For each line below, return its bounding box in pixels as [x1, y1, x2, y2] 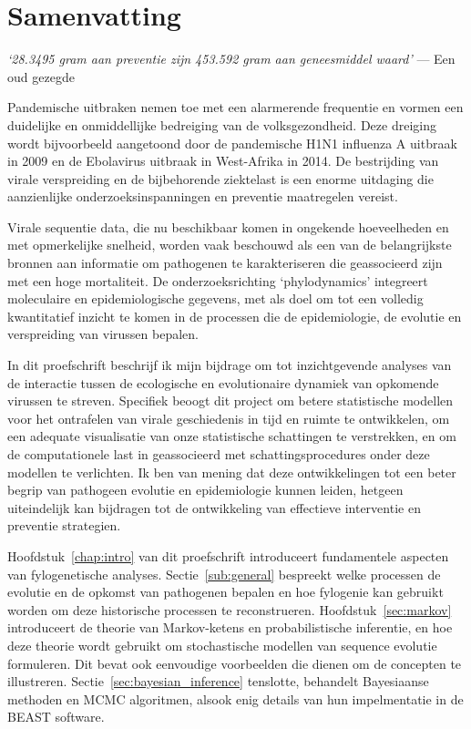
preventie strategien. [7, 516, 121, 535]
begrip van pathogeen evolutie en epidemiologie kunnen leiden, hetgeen [7, 480, 404, 499]
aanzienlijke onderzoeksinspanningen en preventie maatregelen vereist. [7, 187, 398, 206]
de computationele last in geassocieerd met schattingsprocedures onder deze [7, 445, 430, 463]
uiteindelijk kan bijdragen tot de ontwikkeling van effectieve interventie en [7, 498, 421, 517]
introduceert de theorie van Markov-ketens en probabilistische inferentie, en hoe [7, 618, 453, 637]
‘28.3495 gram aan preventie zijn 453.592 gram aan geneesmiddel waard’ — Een [7, 49, 456, 68]
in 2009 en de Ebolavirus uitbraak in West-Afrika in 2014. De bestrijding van [7, 151, 439, 170]
